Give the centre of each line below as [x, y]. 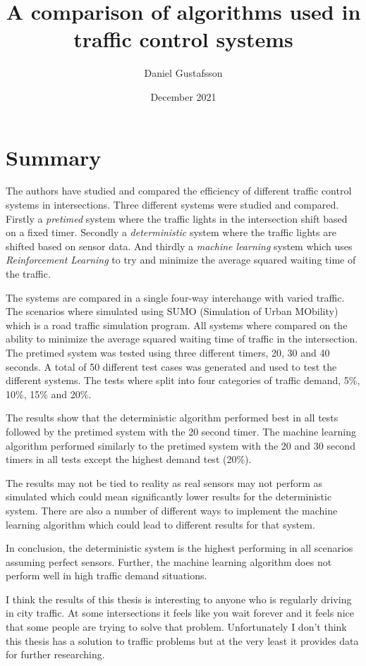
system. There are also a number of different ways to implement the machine [172, 510]
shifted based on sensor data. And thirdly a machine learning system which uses [179, 246]
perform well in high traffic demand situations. [106, 575]
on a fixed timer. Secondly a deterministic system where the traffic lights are [171, 232]
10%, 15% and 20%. [49, 394]
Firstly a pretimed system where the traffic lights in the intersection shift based [177, 218]
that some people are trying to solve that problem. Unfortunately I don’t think [176, 627]
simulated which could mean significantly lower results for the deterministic [169, 497]
